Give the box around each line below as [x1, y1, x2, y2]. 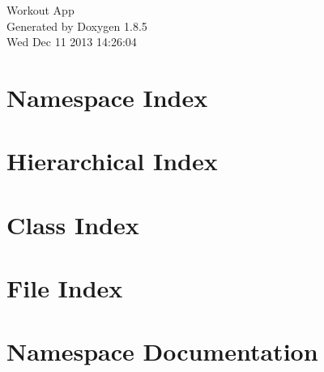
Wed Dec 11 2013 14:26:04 [6, 33, 137, 50]
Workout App [6, 2, 75, 18]
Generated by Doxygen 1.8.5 [6, 17, 147, 34]
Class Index [6, 207, 139, 241]
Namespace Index [6, 80, 208, 113]
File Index [6, 272, 123, 305]
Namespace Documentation [6, 335, 318, 368]
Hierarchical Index [6, 144, 218, 177]
